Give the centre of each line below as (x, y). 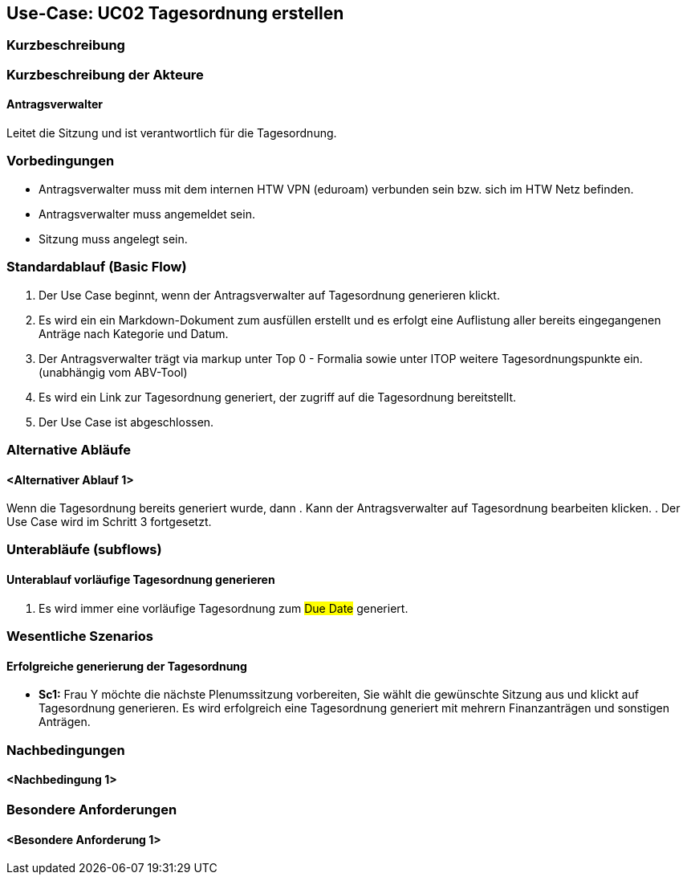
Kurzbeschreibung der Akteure (105, 74)
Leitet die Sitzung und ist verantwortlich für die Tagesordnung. (172, 133)
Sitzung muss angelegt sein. (113, 239)
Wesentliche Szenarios (80, 636)
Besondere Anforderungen (92, 809)
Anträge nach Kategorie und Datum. (134, 333)
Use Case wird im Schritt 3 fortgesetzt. (109, 522)
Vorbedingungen (61, 161)
